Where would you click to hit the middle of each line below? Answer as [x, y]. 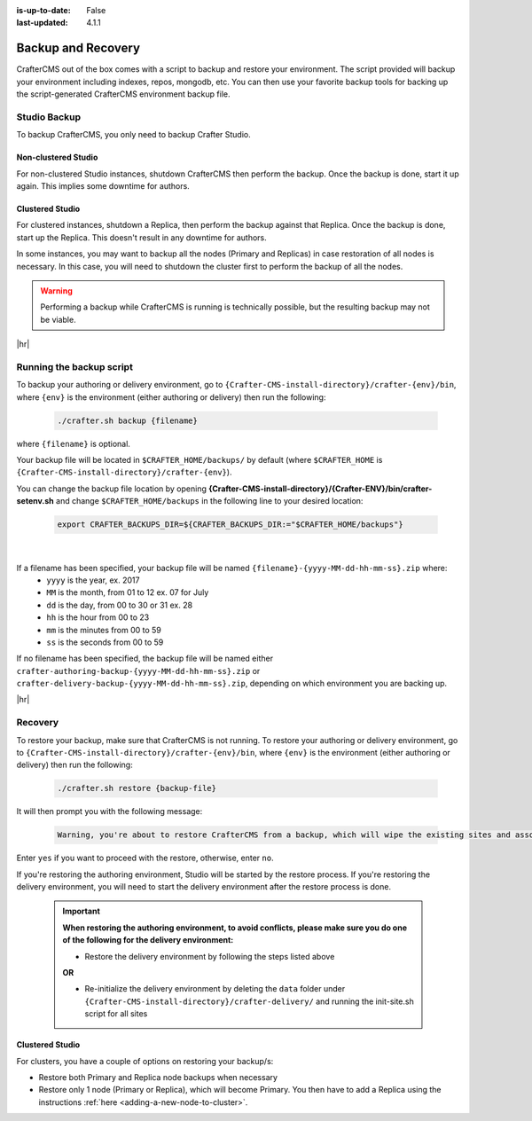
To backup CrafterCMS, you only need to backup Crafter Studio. [134, 135]
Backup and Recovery [78, 48]
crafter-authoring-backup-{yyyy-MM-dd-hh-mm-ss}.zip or [138, 670]
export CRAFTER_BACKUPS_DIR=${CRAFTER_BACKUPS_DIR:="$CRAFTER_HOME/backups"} [230, 525]
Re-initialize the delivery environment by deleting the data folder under [215, 989]
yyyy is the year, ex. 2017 [93, 580]
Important [82, 911]
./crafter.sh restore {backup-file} [137, 788]
